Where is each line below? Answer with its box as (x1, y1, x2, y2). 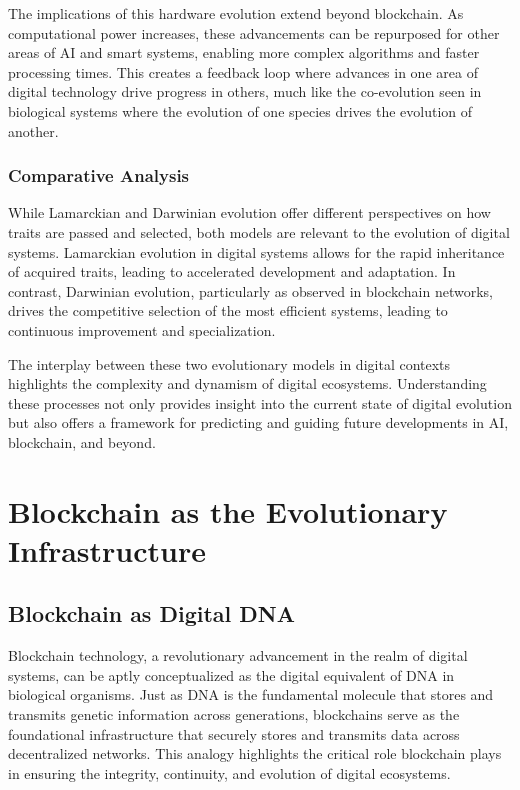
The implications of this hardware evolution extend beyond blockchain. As (8, 3, 464, 23)
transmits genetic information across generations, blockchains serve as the (8, 704, 460, 725)
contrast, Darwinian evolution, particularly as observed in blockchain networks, (8, 280, 493, 301)
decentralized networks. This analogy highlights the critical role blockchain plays (8, 743, 502, 764)
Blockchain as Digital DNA (8, 598, 295, 629)
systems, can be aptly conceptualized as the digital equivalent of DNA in (8, 664, 455, 685)
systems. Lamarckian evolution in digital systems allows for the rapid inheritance (8, 241, 505, 262)
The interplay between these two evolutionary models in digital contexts (8, 353, 451, 374)
